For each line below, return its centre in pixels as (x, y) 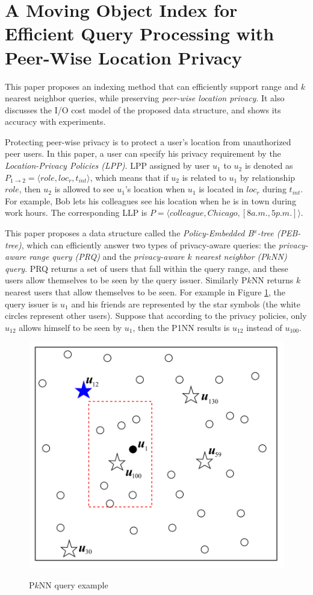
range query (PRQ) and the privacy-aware (107, 257)
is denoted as (269, 165)
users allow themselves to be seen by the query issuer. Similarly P (126, 280)
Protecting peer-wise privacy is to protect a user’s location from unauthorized (148, 141)
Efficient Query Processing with (140, 33)
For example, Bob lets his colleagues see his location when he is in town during (150, 200)
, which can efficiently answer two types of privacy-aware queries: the (149, 244)
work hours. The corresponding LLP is (76, 212)
